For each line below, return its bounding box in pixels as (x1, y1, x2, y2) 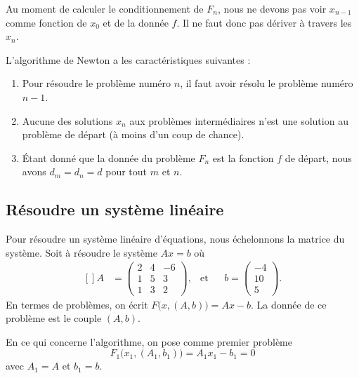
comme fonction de (6, 15, 87, 29)
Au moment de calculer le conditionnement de (6, 1, 204, 15)
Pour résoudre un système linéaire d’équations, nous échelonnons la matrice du (6, 231, 345, 246)
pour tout (105, 164, 148, 179)
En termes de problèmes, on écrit (6, 297, 148, 311)
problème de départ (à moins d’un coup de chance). (22, 127, 244, 142)
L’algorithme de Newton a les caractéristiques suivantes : (6, 52, 251, 67)
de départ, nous (285, 150, 352, 165)
